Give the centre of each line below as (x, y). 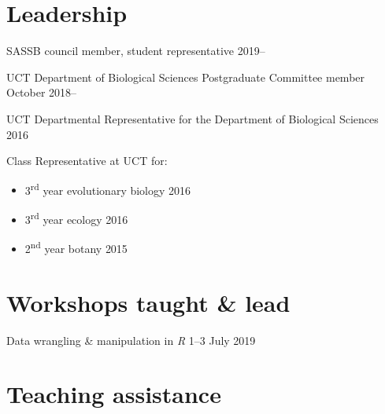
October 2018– (42, 92)
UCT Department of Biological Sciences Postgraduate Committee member (186, 77)
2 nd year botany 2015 (76, 247)
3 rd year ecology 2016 (76, 218)
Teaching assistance (114, 394)
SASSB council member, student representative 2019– (136, 51)
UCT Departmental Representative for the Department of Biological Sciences (192, 118)
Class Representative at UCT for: (87, 161)
